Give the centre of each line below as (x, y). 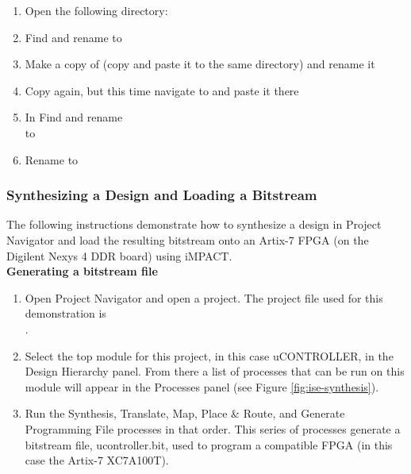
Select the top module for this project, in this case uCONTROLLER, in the (209, 355)
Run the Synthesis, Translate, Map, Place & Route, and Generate (185, 413)
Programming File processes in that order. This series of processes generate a (213, 428)
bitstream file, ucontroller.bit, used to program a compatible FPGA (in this (209, 444)
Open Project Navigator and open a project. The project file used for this (204, 297)
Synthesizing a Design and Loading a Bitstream (162, 195)
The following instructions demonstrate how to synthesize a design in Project (194, 224)
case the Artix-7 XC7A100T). (97, 460)
